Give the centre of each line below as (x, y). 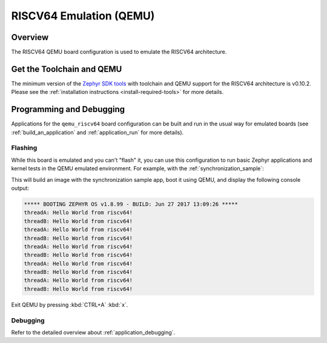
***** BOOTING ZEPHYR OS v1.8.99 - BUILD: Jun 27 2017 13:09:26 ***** (131, 204)
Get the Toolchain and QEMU (67, 69)
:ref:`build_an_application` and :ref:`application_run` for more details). (97, 132)
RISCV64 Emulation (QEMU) (83, 16)
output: (20, 188)
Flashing (24, 148)
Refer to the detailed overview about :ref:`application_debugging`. (93, 332)
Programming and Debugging (68, 109)
